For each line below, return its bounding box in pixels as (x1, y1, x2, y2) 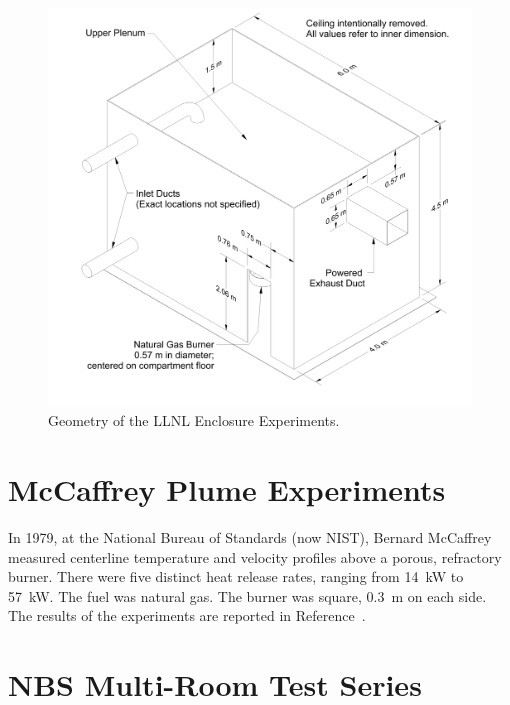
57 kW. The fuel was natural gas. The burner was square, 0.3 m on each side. (8, 585, 487, 606)
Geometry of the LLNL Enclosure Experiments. (48, 410, 340, 431)
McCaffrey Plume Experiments (8, 469, 446, 510)
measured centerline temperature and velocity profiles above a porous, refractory (8, 546, 502, 567)
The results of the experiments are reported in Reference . (8, 605, 366, 626)
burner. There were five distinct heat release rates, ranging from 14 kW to (8, 566, 464, 587)
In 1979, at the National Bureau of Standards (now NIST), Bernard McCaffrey (8, 527, 492, 548)
